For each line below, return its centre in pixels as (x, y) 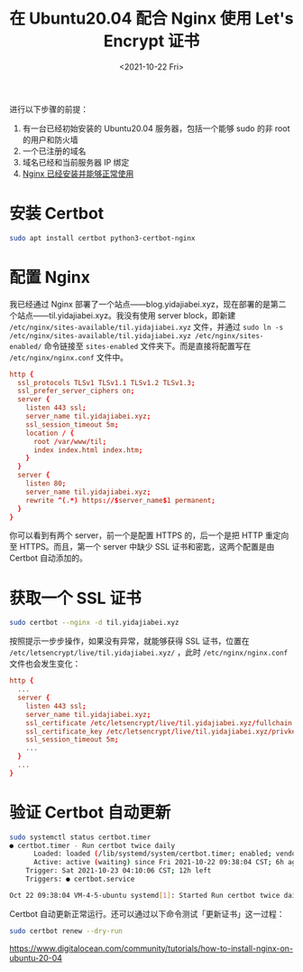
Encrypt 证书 (151, 41)
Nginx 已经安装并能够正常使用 (78, 174)
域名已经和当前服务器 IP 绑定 (76, 162)
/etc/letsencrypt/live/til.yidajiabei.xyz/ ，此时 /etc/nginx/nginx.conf (149, 653)
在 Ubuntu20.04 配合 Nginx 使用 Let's (151, 19)
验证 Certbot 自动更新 (90, 812)
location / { (50, 433)
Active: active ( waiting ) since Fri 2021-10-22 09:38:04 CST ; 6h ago (166, 863)
